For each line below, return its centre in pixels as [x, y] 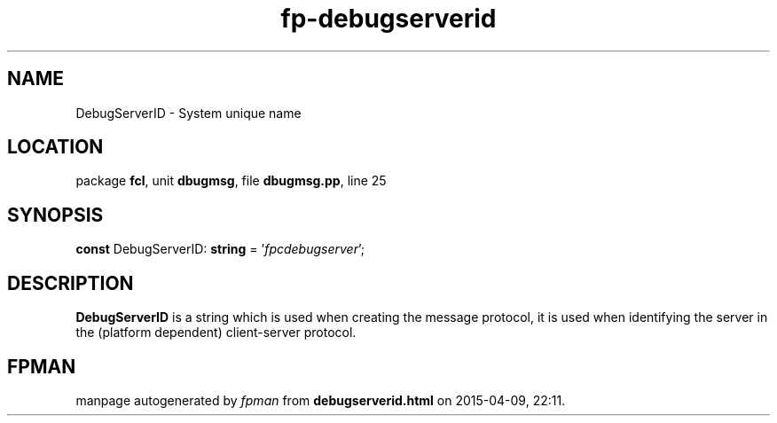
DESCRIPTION [71, 283]
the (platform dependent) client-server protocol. [216, 333]
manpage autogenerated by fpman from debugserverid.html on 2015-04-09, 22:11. [321, 400]
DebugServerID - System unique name [188, 113]
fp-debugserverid [388, 19]
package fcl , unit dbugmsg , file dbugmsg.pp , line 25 [231, 181]
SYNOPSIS [55, 215]
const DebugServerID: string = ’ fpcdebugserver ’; [220, 249]
